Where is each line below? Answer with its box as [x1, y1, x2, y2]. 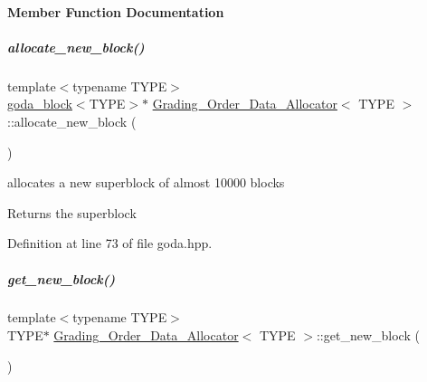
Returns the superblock [7, 203, 137, 222]
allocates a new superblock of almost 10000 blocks [7, 173, 285, 192]
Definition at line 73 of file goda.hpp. [7, 234, 213, 253]
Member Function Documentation [7, 2, 224, 21]
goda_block [7, 94, 72, 113]
